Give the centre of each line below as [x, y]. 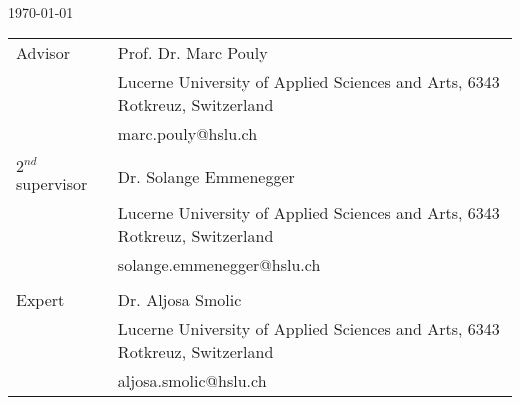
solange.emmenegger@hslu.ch [219, 265]
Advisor [43, 53]
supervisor [52, 184]
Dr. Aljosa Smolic [179, 300]
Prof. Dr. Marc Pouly [192, 53]
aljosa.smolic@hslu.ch [192, 381]
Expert [40, 300]
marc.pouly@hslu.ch [187, 134]
